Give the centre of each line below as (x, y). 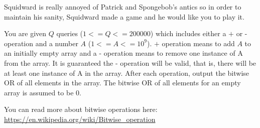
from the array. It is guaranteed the (59, 62)
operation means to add (198, 43)
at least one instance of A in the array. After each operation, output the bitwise (127, 73)
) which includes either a (188, 33)
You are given (25, 33)
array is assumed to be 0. (43, 92)
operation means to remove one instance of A (173, 53)
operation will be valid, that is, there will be (188, 62)
